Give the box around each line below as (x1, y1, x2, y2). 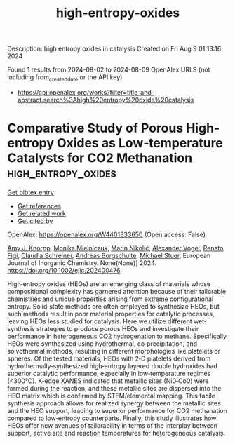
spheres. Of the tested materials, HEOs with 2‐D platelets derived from (7, 354, 211, 363)
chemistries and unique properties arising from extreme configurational (7, 295, 214, 303)
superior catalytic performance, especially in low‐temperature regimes (7, 369, 211, 377)
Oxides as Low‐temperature (56, 135, 223, 152)
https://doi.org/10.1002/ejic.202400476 (7, 266, 121, 274)
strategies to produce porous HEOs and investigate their (36, 324, 199, 332)
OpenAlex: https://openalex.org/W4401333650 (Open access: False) (7, 230, 206, 238)
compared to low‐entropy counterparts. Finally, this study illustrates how (7, 414, 217, 422)
